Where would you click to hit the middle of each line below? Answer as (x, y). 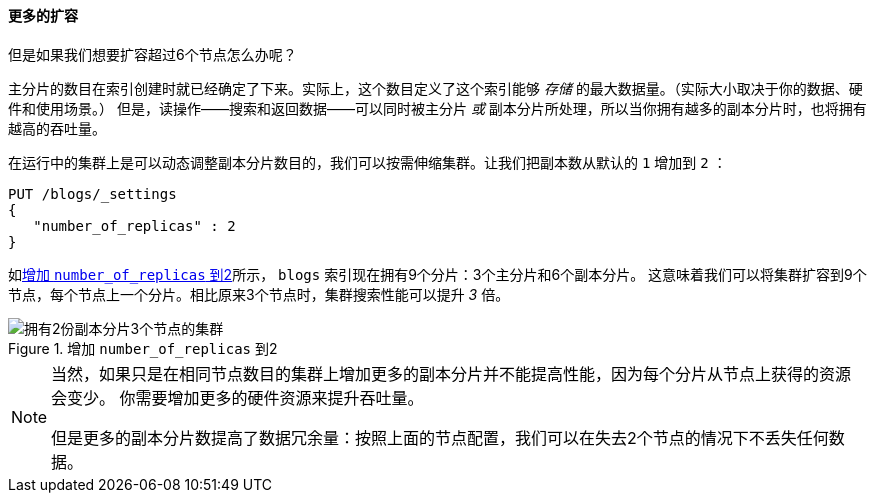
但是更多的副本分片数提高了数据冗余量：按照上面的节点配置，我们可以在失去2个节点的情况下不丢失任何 (440, 437)
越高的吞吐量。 (57, 128)
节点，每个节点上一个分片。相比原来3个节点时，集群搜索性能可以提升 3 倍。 (259, 294)
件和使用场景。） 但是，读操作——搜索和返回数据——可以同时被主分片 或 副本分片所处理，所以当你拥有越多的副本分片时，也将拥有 (437, 108)
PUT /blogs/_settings (92, 193)
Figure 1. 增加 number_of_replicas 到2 (143, 348)
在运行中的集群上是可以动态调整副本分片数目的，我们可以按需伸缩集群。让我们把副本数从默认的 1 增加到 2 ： (367, 162)
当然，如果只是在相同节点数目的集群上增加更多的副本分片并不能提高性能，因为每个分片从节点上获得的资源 (451, 373)
